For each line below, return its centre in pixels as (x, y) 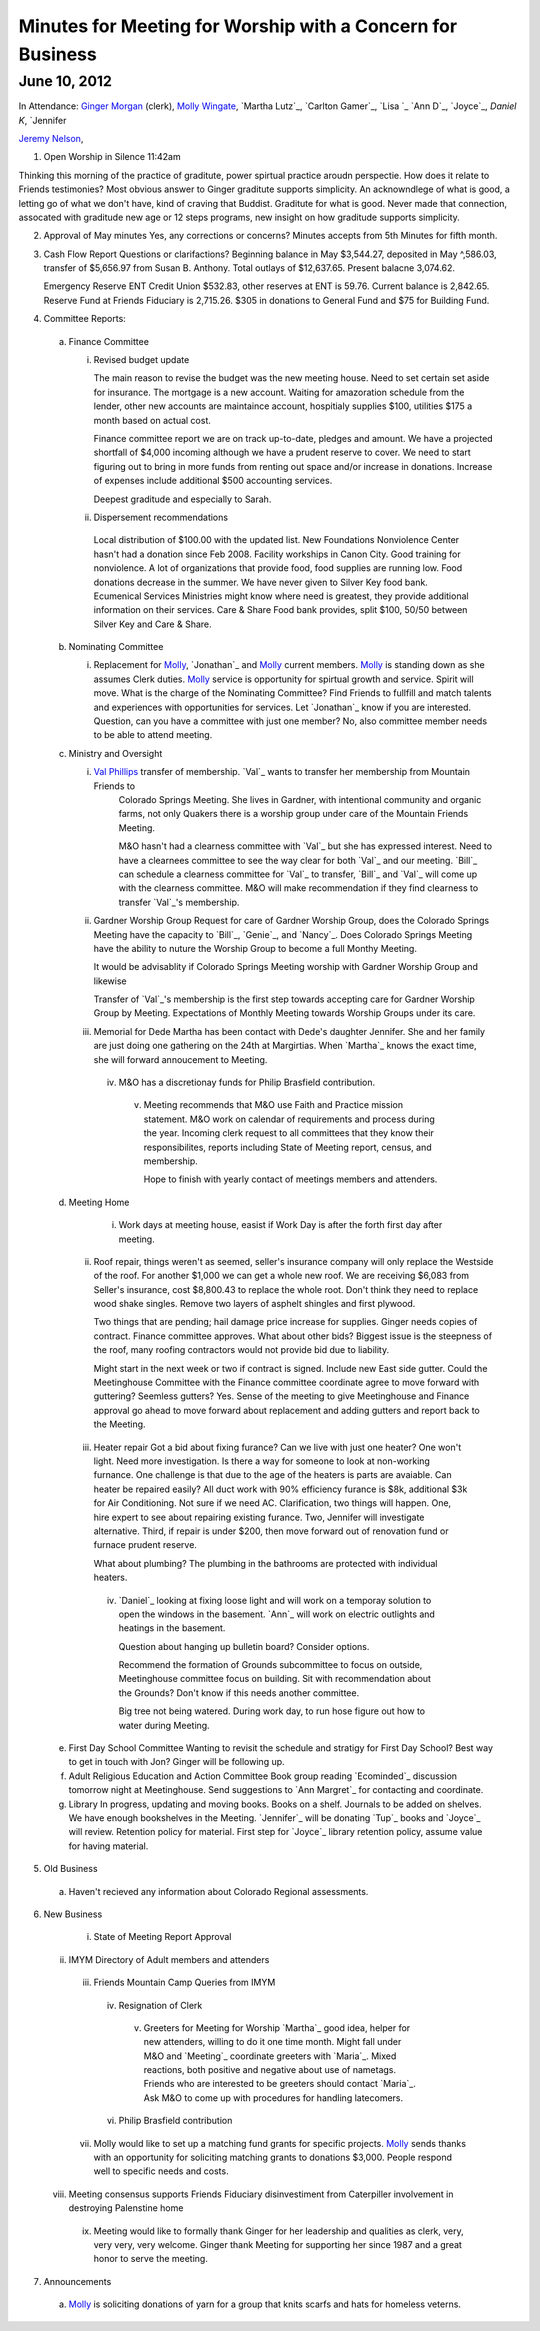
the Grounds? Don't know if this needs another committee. (239, 1692)
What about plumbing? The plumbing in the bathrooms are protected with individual (265, 1563)
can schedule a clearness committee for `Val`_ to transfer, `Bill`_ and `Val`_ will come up (298, 874)
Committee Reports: (85, 319)
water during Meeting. (164, 1725)
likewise (110, 981)
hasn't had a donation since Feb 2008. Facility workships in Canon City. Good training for (277, 554)
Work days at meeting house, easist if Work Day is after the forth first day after (280, 1225)
